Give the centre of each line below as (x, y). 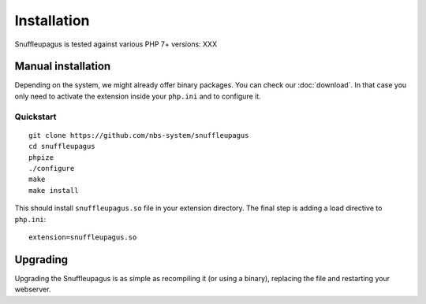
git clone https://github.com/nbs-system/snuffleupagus (139, 135)
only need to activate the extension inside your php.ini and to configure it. (138, 96)
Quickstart (35, 117)
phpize (41, 157)
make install (54, 190)
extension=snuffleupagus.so (83, 237)
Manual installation (63, 67)
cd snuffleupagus (62, 146)
